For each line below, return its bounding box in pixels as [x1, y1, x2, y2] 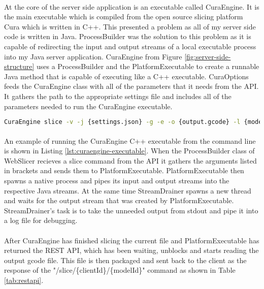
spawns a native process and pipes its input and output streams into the [4, 175, 229, 185]
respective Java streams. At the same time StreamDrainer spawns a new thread [4, 185, 251, 196]
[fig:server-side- [184, 51, 231, 61]
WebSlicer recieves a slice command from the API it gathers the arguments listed [4, 155, 257, 166]
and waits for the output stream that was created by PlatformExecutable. [4, 195, 234, 206]
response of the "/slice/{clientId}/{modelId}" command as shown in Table [4, 265, 236, 275]
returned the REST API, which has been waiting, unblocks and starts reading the [4, 245, 259, 255]
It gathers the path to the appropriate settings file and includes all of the [4, 90, 232, 101]
